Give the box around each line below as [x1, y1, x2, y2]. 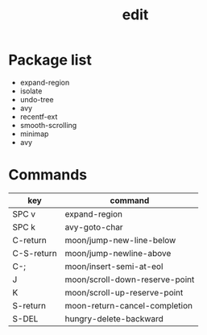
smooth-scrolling [19, 120, 77, 130]
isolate [19, 86, 43, 96]
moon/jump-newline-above [64, 247, 172, 258]
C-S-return [12, 247, 58, 258]
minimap [19, 129, 49, 139]
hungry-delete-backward [64, 312, 164, 324]
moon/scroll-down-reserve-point [64, 274, 195, 285]
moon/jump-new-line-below [64, 234, 176, 246]
